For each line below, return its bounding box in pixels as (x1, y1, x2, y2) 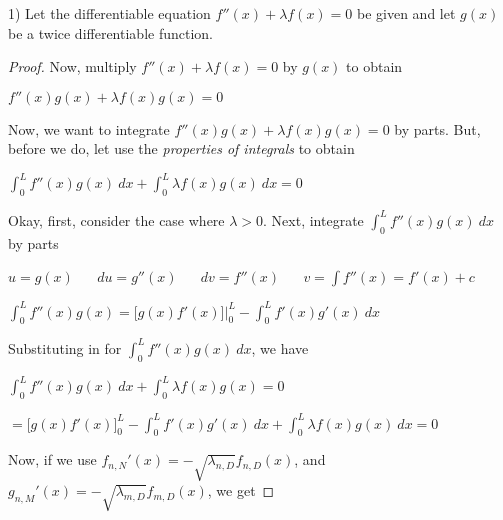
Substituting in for (8, 337, 122, 358)
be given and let (357, 3, 456, 23)
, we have (251, 337, 309, 358)
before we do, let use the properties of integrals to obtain (8, 138, 355, 159)
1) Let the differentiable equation (8, 3, 211, 23)
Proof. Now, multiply (8, 56, 137, 77)
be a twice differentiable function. (8, 22, 213, 43)
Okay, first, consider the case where (8, 209, 225, 230)
